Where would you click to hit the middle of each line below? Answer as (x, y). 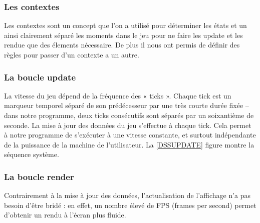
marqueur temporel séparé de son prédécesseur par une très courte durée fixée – (126, 105)
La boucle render (39, 176)
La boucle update (40, 77)
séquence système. (32, 154)
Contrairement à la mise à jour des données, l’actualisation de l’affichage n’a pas (127, 195)
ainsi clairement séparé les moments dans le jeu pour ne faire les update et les (123, 35)
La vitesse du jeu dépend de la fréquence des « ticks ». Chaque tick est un (118, 95)
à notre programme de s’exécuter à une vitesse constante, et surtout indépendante (130, 135)
